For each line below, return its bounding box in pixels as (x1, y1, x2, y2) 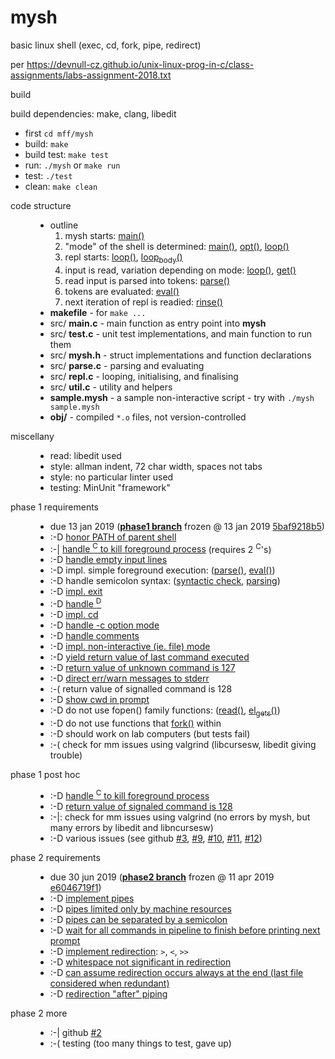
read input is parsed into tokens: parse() (64, 274, 230, 286)
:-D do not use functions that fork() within (49, 717, 222, 729)
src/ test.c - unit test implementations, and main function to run (49, 327, 312, 340)
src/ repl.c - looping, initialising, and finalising (49, 370, 239, 382)
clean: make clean (24, 180, 98, 192)
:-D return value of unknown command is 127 (49, 662, 236, 674)
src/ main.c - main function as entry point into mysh (49, 317, 267, 329)
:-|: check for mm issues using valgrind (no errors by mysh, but (49, 811, 311, 823)
